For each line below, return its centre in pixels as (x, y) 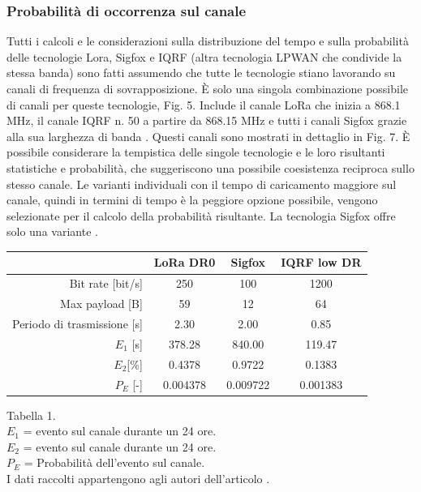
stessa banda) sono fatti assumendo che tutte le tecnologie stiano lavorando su (201, 73)
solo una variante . (52, 231)
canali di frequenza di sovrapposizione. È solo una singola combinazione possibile (208, 88)
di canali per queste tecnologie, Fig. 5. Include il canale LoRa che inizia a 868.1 (204, 104)
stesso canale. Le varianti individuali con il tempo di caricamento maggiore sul (202, 184)
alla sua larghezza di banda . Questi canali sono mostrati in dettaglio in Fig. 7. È (208, 136)
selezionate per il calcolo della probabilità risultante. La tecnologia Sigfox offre (201, 215)
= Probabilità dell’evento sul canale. (114, 462)
